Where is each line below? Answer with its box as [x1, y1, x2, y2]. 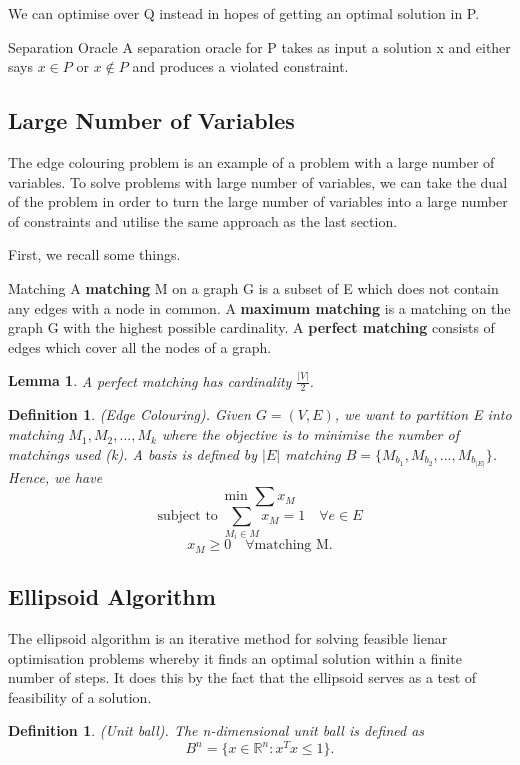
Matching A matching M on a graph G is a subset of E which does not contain [8, 277, 499, 298]
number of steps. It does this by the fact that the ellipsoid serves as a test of [8, 667, 477, 688]
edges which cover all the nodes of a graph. [8, 336, 272, 357]
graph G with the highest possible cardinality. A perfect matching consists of [8, 317, 495, 338]
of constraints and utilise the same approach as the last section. [8, 210, 398, 231]
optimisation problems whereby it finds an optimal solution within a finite [8, 647, 462, 668]
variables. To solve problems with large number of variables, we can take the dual [8, 171, 508, 192]
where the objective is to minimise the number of [161, 424, 459, 445]
